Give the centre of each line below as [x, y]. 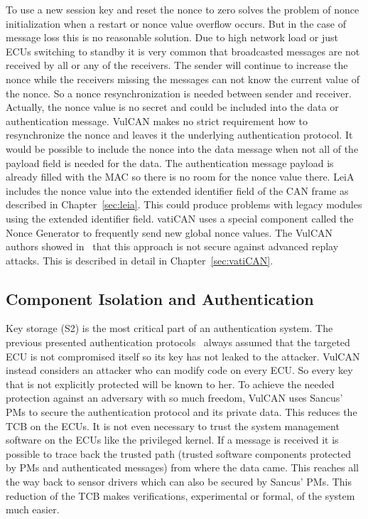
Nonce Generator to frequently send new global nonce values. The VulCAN [169, 232]
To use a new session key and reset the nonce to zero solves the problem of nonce [183, 9]
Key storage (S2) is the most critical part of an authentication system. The [169, 328]
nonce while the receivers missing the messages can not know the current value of [183, 79]
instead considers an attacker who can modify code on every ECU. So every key [179, 370]
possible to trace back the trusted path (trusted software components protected [178, 453]
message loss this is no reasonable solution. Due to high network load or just [172, 37]
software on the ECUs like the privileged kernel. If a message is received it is [172, 440]
